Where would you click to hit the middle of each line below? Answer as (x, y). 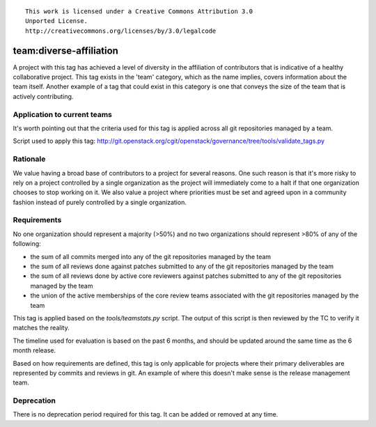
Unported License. (57, 21)
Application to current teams (63, 114)
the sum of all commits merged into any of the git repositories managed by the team (151, 256)
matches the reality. (41, 328)
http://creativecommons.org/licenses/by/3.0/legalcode (121, 31)
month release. (34, 350)
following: (27, 244)
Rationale (29, 159)
